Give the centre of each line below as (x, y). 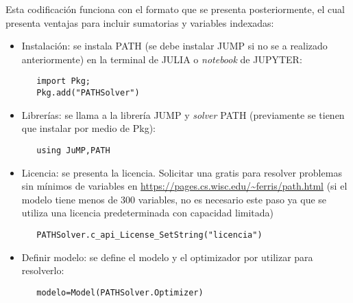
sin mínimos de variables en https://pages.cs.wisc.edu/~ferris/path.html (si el (184, 186)
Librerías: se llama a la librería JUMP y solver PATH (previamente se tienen (183, 114)
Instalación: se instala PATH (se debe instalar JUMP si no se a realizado (174, 46)
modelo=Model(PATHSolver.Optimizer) (120, 292)
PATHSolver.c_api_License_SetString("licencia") (149, 235)
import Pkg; (64, 81)
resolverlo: (43, 270)
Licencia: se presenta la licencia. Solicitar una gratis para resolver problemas (182, 172)
